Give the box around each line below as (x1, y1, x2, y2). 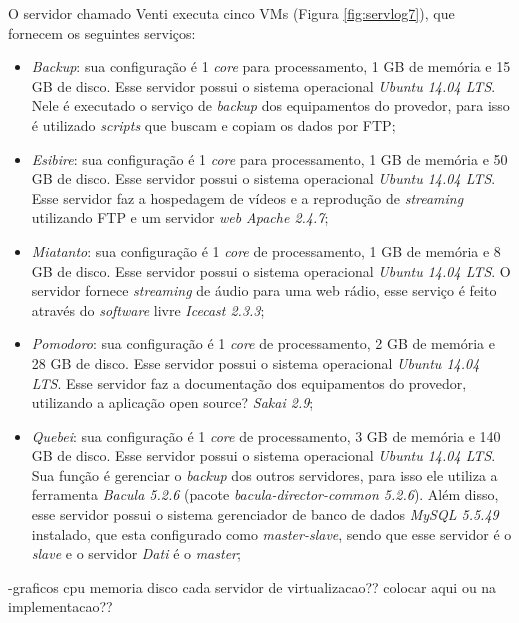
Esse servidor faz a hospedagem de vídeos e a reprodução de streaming (31, 187, 464, 208)
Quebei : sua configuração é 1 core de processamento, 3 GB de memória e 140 (31, 425, 501, 446)
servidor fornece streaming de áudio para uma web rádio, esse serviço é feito (31, 280, 497, 301)
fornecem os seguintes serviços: (8, 22, 196, 43)
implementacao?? (8, 596, 113, 617)
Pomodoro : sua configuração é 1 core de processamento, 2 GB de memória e (31, 333, 495, 354)
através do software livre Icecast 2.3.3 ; (31, 299, 265, 320)
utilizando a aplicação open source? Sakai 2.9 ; (31, 392, 314, 413)
